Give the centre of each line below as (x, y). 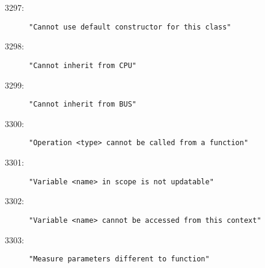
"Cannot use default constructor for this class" (130, 27)
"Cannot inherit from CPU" (83, 65)
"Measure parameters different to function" (119, 259)
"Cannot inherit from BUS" (83, 104)
